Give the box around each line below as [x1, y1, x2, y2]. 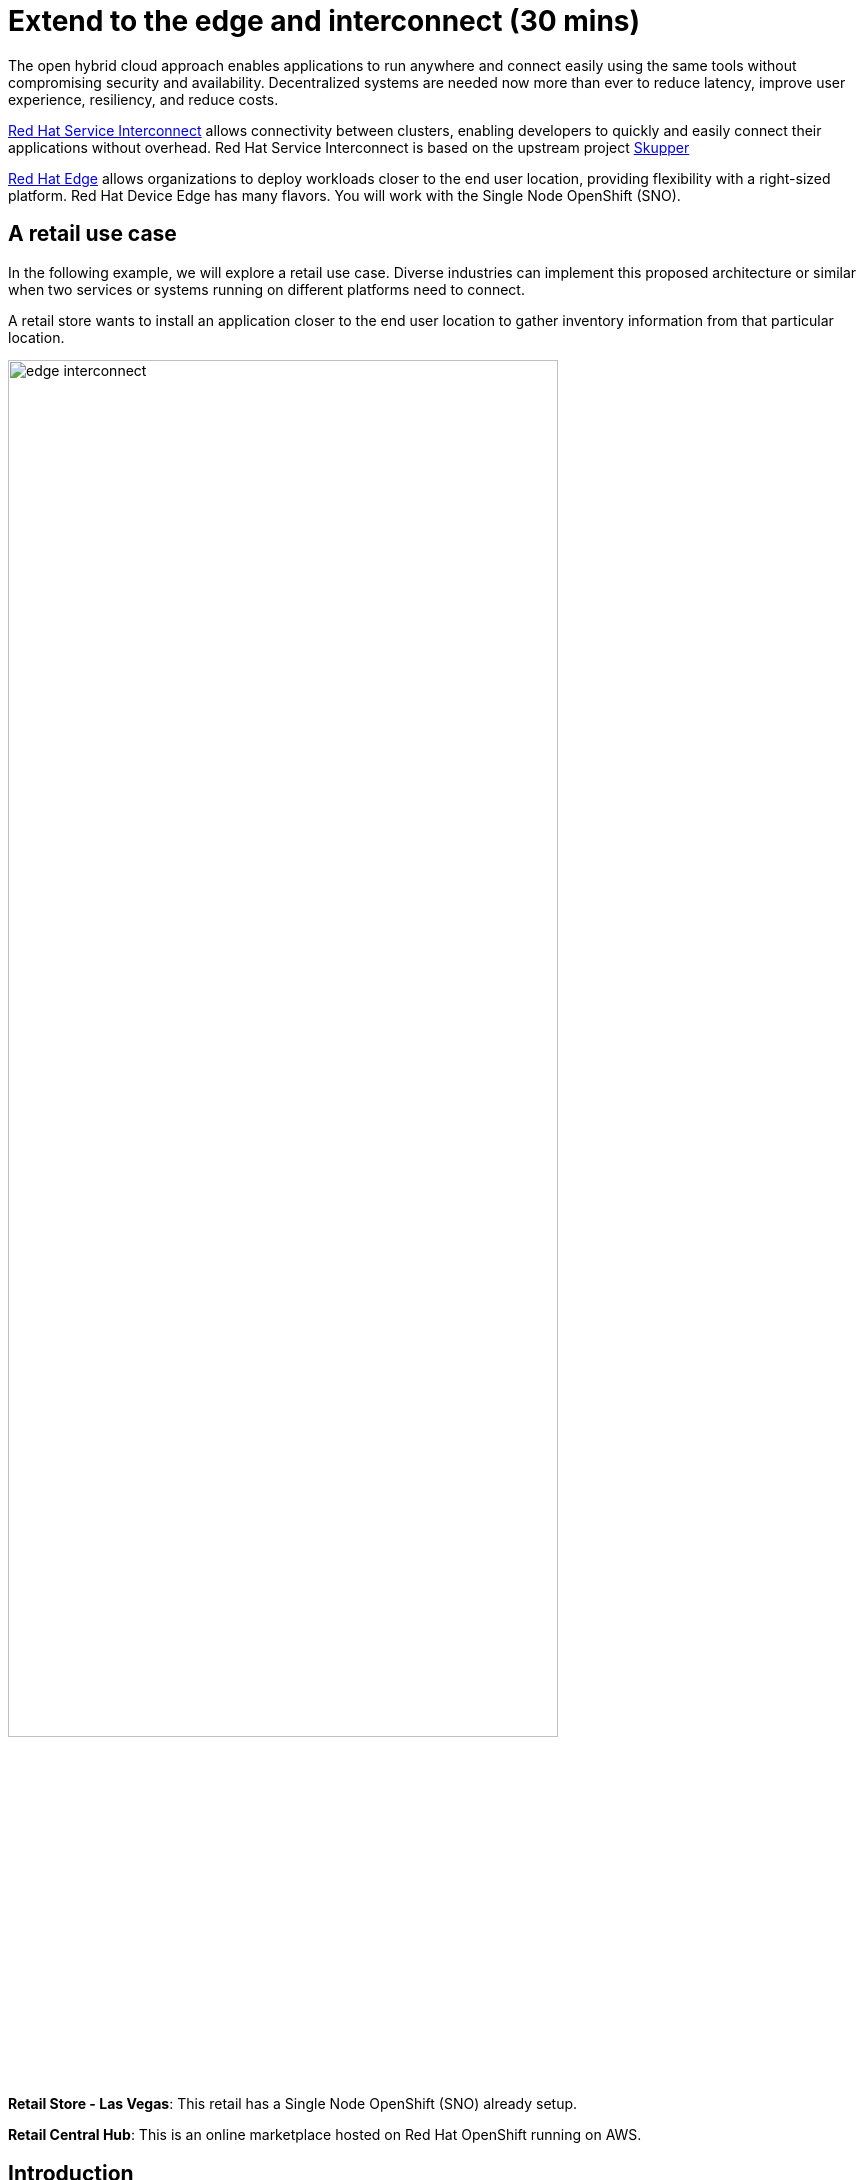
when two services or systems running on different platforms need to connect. [8, 280, 525, 298]
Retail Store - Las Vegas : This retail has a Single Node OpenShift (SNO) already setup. [8, 2095, 578, 2113]
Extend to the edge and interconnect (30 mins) [8, 4, 641, 38]
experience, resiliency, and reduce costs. [8, 90, 279, 108]
